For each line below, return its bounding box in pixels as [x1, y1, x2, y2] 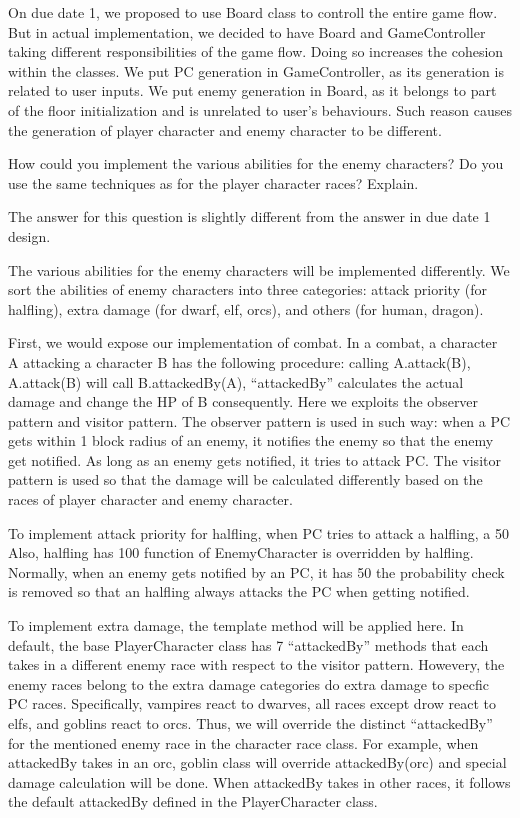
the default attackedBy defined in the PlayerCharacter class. [8, 791, 378, 812]
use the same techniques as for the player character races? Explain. [8, 172, 419, 193]
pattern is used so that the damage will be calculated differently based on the [8, 469, 483, 490]
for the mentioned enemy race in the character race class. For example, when [8, 732, 479, 753]
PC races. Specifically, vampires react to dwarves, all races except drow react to [8, 693, 496, 714]
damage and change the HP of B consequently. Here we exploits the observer [8, 391, 479, 412]
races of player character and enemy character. [8, 489, 293, 510]
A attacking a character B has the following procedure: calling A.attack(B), [8, 351, 471, 372]
